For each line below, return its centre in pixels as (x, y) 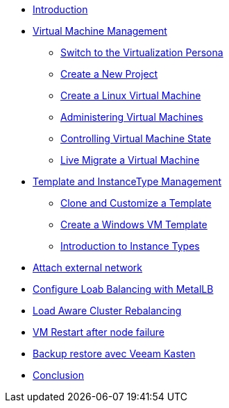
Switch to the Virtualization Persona (142, 52)
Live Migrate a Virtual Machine (130, 160)
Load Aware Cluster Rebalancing (107, 311)
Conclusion (59, 375)
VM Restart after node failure (99, 332)
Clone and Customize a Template (136, 203)
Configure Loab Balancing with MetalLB (123, 289)
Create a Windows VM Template (134, 224)
